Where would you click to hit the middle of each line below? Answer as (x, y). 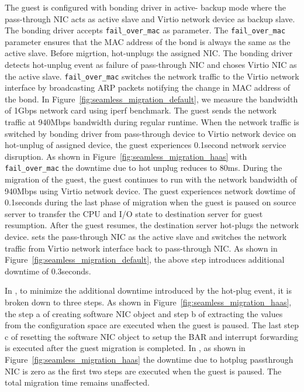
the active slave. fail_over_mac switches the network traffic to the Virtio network (152, 76)
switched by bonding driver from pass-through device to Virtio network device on (151, 133)
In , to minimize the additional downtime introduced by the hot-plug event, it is (148, 290)
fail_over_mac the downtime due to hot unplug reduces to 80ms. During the (144, 168)
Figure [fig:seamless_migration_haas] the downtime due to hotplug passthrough (149, 359)
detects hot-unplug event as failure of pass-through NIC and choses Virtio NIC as (151, 65)
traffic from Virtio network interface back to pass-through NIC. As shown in (141, 248)
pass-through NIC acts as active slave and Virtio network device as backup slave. (150, 18)
